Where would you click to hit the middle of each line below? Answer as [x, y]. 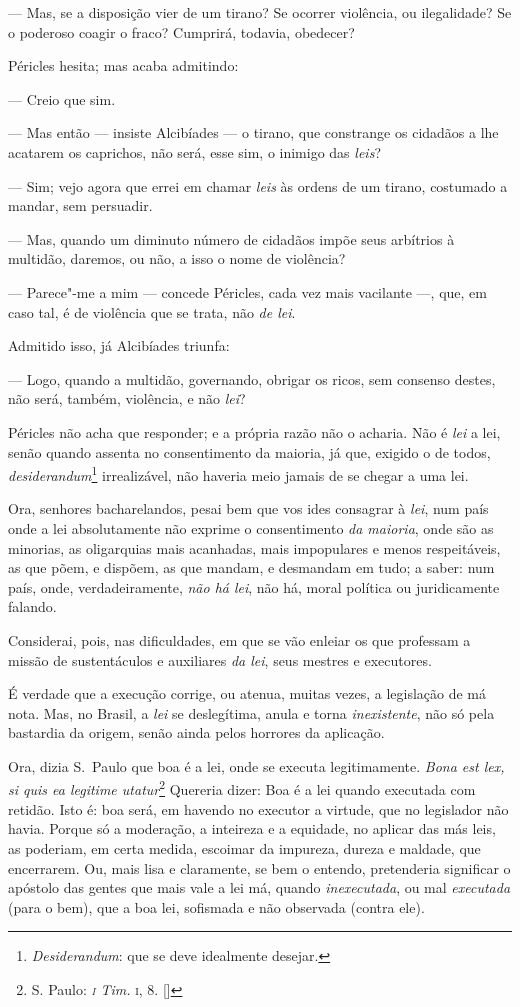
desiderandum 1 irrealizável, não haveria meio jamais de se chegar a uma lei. [238, 473]
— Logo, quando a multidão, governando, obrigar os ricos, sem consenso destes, [252, 378]
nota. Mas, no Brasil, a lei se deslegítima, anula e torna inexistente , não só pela [251, 712]
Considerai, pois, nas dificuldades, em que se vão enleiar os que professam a [239, 639]
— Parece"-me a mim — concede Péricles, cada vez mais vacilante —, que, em [247, 291]
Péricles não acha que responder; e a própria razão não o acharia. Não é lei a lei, [254, 431]
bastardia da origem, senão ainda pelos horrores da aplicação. [196, 732]
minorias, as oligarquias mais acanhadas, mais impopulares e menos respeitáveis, [254, 547]
